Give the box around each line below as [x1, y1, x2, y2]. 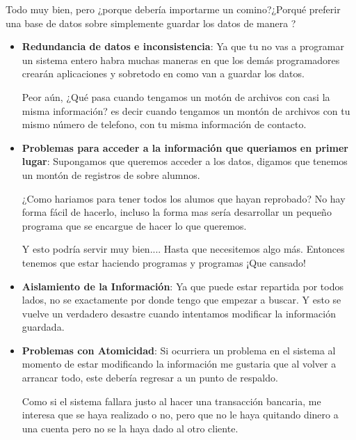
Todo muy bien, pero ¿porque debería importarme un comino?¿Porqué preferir [6, 2, 341, 16]
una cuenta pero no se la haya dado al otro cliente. [22, 421, 238, 435]
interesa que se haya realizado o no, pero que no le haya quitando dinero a [22, 407, 339, 422]
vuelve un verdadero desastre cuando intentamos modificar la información [22, 306, 336, 320]
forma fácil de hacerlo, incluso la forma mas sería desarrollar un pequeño [22, 205, 332, 219]
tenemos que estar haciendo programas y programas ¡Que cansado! [22, 255, 306, 269]
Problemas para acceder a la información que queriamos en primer [22, 140, 349, 155]
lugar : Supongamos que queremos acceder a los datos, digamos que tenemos [22, 154, 348, 168]
